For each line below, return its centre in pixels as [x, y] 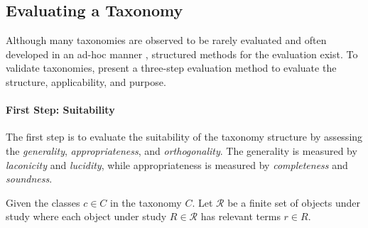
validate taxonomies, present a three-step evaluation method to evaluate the [171, 68]
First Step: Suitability [60, 110]
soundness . [29, 179]
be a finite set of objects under [294, 202]
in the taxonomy [146, 202]
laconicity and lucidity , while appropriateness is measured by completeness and [177, 164]
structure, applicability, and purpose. [86, 81]
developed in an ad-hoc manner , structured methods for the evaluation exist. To [182, 54]
